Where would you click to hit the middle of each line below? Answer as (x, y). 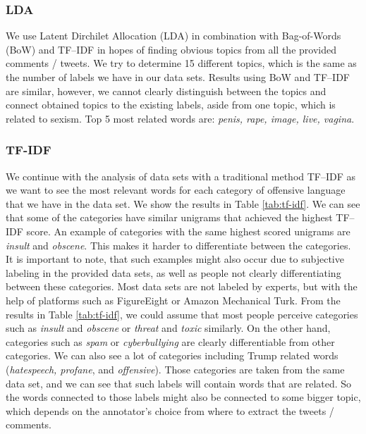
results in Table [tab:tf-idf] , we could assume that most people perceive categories (182, 314)
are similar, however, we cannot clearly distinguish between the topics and (166, 91)
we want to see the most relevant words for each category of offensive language (176, 190)
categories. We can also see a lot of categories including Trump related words (172, 355)
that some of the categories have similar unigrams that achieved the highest (169, 217)
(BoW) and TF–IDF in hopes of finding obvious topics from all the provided (171, 49)
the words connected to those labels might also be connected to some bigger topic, (183, 397)
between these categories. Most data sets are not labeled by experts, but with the (182, 286)
